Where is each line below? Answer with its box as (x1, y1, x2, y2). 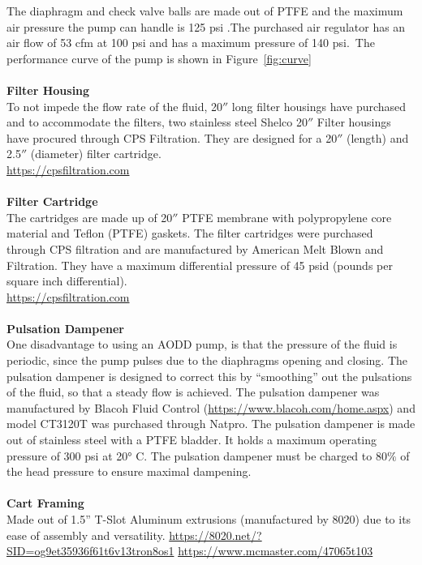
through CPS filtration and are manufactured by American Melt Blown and (6, 240, 384, 257)
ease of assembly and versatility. (6, 526, 166, 543)
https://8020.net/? (169, 526, 262, 543)
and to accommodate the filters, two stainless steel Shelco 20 (6, 113, 308, 131)
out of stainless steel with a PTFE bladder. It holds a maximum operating (6, 431, 377, 448)
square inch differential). (6, 272, 127, 289)
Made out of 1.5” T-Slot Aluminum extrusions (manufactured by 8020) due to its (6, 511, 411, 527)
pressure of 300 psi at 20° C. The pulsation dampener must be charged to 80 (6, 447, 387, 464)
